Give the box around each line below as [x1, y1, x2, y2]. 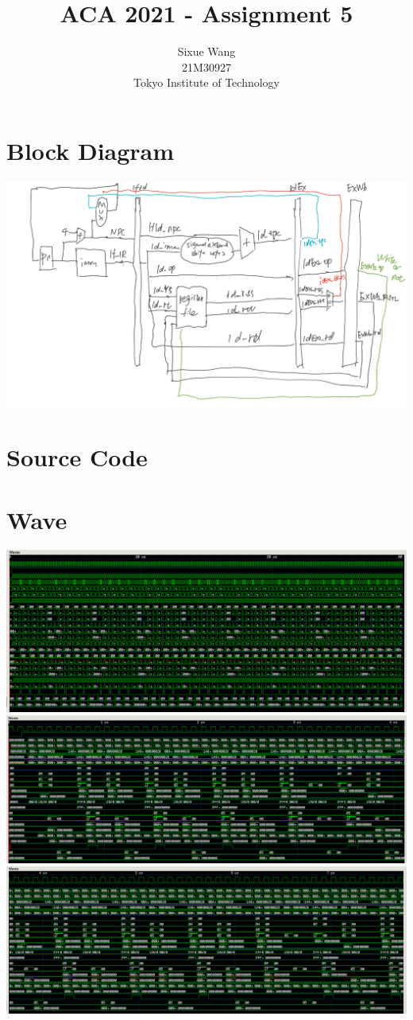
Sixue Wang [177, 43, 236, 60]
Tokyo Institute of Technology [133, 74, 280, 91]
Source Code [6, 441, 148, 473]
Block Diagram [6, 134, 175, 166]
